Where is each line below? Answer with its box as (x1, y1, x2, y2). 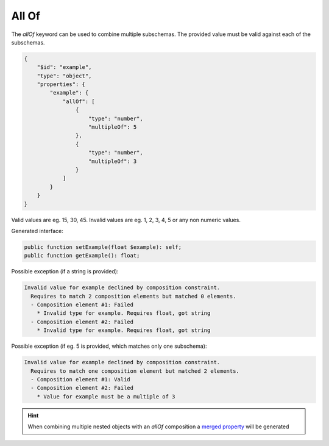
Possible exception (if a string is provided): (11, 268, 119, 275)
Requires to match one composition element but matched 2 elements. (30, 367, 240, 375)
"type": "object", (37, 72, 92, 79)
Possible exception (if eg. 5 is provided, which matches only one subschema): (11, 342, 207, 350)
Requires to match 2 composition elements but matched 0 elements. (30, 293, 236, 300)
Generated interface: (11, 227, 64, 234)
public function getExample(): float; (24, 252, 140, 259)
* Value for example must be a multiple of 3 (37, 393, 175, 400)
